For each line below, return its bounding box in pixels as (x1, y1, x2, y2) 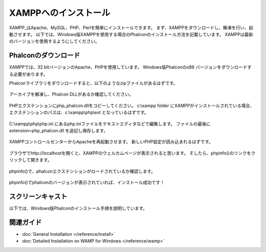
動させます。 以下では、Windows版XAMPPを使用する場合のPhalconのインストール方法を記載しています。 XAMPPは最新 (9, 31, 254, 37)
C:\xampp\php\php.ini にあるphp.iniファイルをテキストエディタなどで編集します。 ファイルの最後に (9, 121, 211, 127)
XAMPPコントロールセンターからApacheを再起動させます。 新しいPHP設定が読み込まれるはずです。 (9, 139, 213, 145)
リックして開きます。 (9, 157, 52, 163)
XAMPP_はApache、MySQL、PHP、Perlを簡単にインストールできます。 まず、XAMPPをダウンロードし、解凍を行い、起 (9, 25, 254, 31)
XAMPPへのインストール (9, 7, 110, 18)
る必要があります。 (9, 71, 48, 77)
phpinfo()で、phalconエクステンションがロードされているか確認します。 (9, 168, 156, 174)
